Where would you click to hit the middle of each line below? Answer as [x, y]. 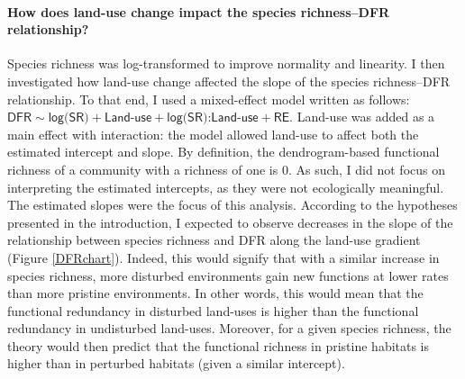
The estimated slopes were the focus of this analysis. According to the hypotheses [232, 205]
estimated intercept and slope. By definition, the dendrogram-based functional [223, 152]
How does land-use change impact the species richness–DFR [199, 11]
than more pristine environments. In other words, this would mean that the [215, 293]
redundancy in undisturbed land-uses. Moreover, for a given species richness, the [229, 328]
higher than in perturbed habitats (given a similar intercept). [176, 363]
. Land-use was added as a [362, 117]
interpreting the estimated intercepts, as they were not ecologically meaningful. [226, 187]
